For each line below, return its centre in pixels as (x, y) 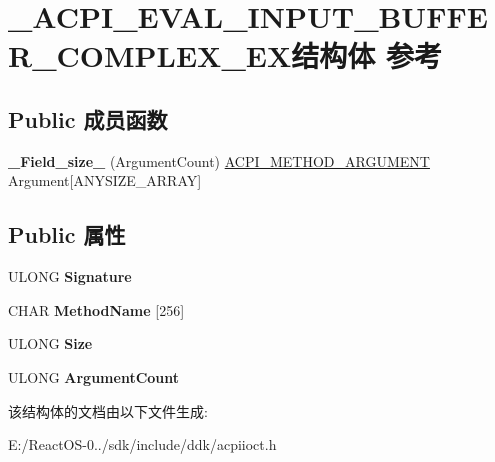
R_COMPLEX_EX (150, 55)
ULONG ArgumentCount (94, 376)
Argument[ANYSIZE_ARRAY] (105, 180)
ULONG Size (50, 343)
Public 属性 (67, 234)
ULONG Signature (70, 276)
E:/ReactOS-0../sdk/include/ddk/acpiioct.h (142, 444)
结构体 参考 (366, 55)
